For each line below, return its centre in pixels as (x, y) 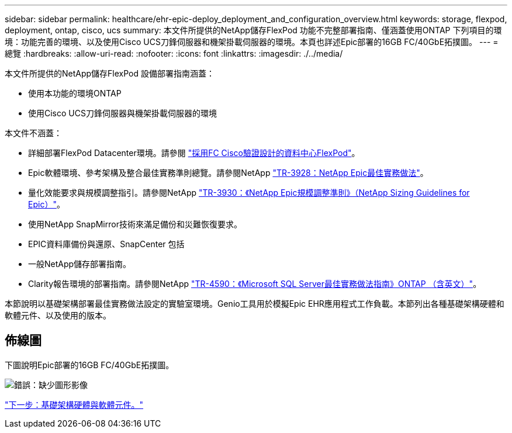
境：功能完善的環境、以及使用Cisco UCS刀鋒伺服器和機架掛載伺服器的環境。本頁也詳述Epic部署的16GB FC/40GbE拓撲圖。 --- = (252, 42)
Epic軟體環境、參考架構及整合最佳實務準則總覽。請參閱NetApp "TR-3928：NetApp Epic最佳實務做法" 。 (228, 173)
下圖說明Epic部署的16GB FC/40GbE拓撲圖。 (89, 365)
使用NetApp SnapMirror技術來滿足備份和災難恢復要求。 (135, 224)
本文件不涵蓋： (33, 133)
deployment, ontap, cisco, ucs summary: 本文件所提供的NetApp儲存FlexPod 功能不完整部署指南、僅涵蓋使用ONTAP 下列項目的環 (253, 30)
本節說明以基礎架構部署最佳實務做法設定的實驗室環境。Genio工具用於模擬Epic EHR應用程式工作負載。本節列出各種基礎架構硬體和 (255, 304)
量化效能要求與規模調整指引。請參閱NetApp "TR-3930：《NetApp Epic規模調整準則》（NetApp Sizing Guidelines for (249, 193)
